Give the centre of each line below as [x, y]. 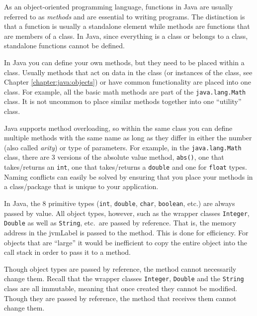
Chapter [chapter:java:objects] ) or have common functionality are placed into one [128, 82]
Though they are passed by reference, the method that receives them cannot [120, 298]
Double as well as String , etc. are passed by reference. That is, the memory [120, 223]
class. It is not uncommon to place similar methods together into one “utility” [123, 101]
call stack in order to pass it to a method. [68, 252]
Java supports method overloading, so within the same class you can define [118, 128]
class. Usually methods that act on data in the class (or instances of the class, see [128, 72]
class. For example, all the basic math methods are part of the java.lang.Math [125, 91]
